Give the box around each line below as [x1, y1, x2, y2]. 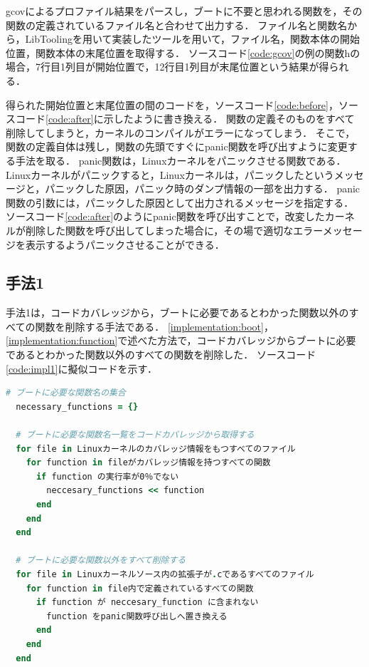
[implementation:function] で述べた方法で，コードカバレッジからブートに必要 [6, 333, 356, 348]
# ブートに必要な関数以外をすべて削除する [16, 555, 186, 566]
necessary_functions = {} [16, 401, 139, 412]
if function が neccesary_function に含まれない [36, 597, 259, 608]
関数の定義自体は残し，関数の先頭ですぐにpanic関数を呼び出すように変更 [6, 139, 348, 154]
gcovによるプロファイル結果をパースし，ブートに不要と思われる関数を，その [6, 4, 363, 18]
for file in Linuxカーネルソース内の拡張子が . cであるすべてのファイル [16, 569, 314, 579]
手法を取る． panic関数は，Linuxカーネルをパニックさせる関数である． [15, 152, 346, 167]
